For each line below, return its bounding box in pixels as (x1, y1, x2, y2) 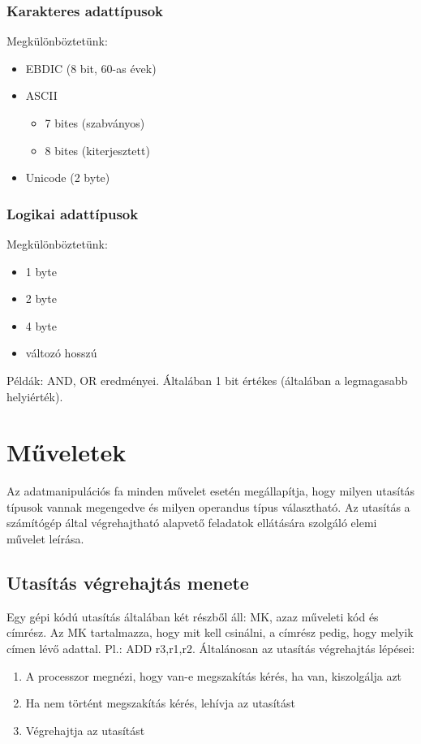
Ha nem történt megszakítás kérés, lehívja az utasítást (25, 694, 295, 712)
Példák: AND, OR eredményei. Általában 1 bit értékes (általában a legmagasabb (6, 371, 408, 388)
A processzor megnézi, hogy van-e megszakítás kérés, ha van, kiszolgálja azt (25, 667, 402, 684)
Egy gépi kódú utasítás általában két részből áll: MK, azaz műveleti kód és (6, 608, 379, 625)
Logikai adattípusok (6, 203, 139, 223)
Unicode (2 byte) (25, 169, 110, 186)
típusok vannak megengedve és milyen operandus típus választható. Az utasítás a (6, 498, 410, 515)
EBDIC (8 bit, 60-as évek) (25, 59, 157, 76)
